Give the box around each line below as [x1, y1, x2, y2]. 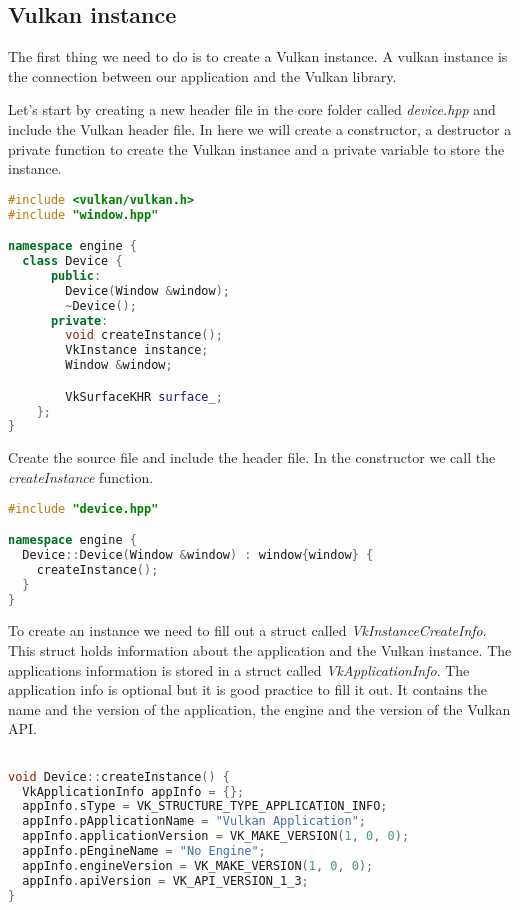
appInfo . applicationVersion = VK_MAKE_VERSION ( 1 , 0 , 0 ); [22, 829, 410, 844]
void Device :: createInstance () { [8, 769, 230, 784]
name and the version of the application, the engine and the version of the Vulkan [8, 698, 511, 719]
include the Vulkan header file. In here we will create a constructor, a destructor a [8, 118, 512, 139]
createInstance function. [8, 466, 154, 487]
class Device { [22, 254, 123, 269]
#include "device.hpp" [8, 501, 159, 516]
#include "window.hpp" [8, 207, 159, 222]
